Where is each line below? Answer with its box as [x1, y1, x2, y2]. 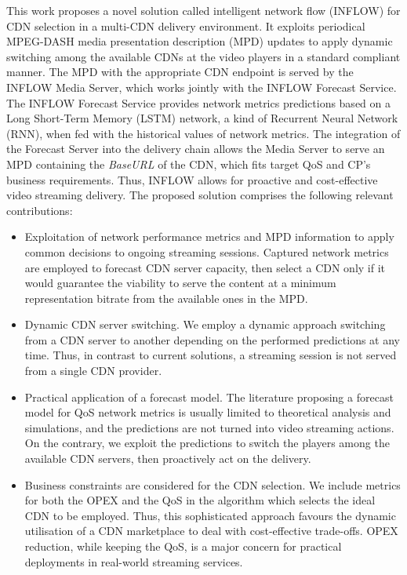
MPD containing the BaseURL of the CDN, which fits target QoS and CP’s [6, 155, 371, 172]
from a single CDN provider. [24, 362, 162, 379]
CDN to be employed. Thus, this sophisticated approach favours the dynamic [24, 507, 396, 523]
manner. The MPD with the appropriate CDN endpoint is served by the [6, 64, 354, 80]
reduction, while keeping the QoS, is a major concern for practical [24, 538, 342, 554]
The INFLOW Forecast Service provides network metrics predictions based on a [6, 94, 391, 111]
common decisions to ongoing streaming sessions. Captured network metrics [24, 243, 389, 260]
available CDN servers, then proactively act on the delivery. [24, 450, 311, 467]
